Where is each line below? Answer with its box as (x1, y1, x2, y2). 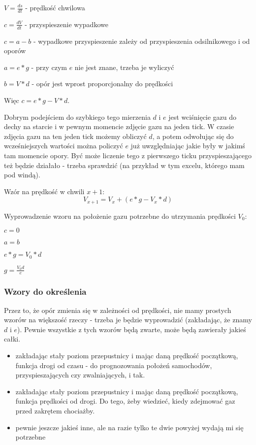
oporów (4, 45, 26, 56)
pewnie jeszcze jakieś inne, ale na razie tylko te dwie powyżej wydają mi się (15, 422, 244, 432)
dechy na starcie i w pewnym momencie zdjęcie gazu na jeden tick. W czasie (4, 121, 234, 132)
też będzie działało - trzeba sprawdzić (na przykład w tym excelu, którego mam (4, 160, 245, 170)
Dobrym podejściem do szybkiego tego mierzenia (4, 111, 151, 122)
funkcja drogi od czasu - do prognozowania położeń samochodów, (15, 360, 212, 370)
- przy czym (31, 62, 67, 72)
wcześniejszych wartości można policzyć (4, 140, 123, 151)
